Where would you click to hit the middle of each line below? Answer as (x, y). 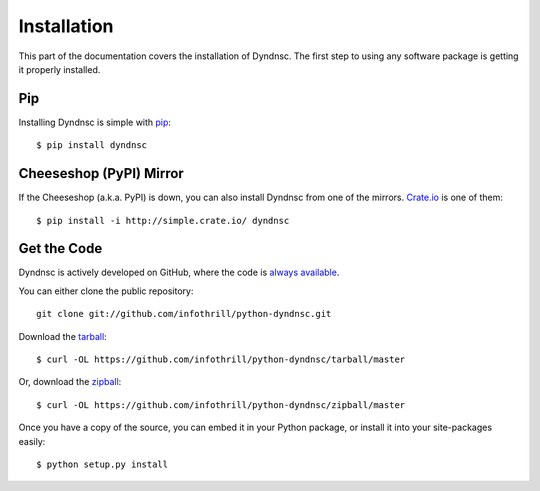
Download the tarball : (62, 336)
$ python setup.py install (102, 464)
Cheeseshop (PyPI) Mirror (101, 173)
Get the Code (60, 248)
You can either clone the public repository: (106, 291)
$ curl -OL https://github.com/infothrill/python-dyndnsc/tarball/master (221, 359)
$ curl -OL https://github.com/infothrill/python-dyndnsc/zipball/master (221, 404)
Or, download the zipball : (70, 382)
